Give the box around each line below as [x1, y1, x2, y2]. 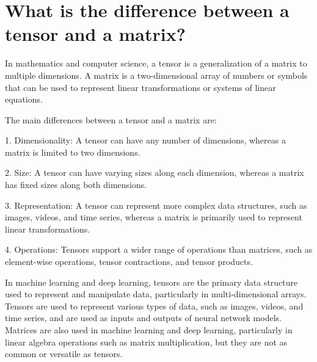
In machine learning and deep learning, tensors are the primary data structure [5, 275, 298, 288]
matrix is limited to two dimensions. [5, 145, 140, 158]
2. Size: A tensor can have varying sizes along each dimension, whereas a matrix [5, 166, 304, 179]
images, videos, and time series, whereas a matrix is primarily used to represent [5, 211, 302, 223]
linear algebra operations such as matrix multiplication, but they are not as [5, 335, 288, 348]
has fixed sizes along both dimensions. [5, 178, 147, 191]
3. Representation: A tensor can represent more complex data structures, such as [5, 198, 307, 211]
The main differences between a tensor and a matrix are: [5, 113, 217, 126]
